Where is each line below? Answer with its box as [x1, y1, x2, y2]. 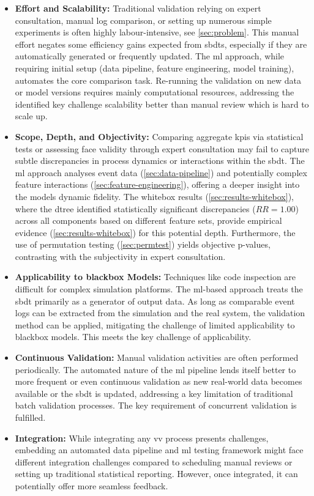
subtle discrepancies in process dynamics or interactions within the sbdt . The [15, 154, 305, 167]
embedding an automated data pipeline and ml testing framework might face [15, 443, 304, 456]
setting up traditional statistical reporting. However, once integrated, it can [15, 467, 298, 480]
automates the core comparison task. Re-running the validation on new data [15, 73, 302, 86]
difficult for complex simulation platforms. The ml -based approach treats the [15, 283, 303, 295]
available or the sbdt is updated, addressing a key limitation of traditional [15, 387, 293, 399]
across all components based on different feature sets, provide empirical [15, 214, 282, 227]
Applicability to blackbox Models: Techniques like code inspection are [15, 270, 296, 283]
